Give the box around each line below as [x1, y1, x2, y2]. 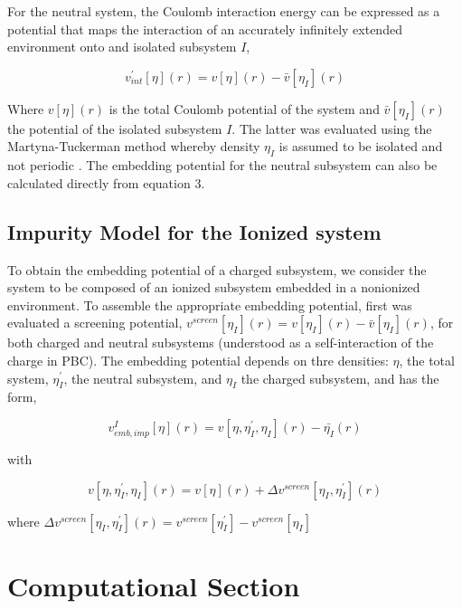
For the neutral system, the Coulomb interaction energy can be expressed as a [7, 2, 440, 20]
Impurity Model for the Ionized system [7, 217, 382, 245]
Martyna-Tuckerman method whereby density [7, 137, 260, 156]
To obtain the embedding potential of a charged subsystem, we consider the [7, 260, 427, 279]
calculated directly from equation [7, 173, 191, 192]
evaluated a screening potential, [7, 313, 183, 332]
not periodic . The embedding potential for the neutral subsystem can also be [7, 156, 438, 175]
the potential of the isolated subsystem [7, 119, 222, 138]
